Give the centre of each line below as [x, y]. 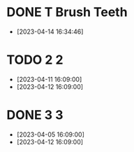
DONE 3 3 [35, 115]
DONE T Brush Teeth [67, 12]
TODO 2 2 [35, 60]
